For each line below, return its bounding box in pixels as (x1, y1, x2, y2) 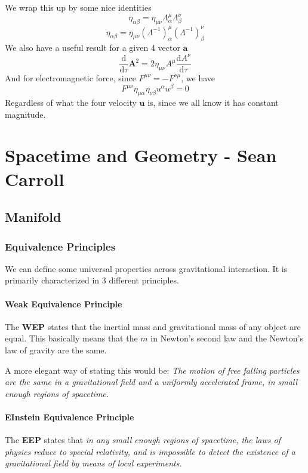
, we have (181, 71, 215, 84)
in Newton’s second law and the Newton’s (150, 332, 304, 344)
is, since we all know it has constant (147, 96, 279, 109)
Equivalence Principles (5, 239, 116, 254)
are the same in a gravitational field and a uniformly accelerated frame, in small (5, 376, 298, 388)
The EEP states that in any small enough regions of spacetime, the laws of (5, 434, 281, 446)
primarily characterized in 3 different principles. (5, 274, 179, 286)
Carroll (5, 166, 64, 191)
